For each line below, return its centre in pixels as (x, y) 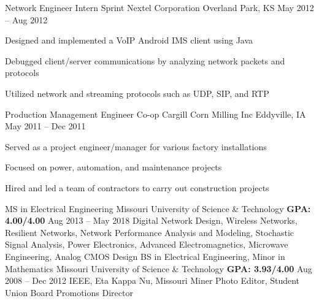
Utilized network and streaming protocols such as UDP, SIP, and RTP (137, 93)
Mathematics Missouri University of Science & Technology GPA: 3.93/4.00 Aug (159, 268)
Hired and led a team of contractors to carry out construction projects (137, 187)
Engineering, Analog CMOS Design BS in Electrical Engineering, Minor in (145, 256)
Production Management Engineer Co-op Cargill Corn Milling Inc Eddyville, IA (156, 114)
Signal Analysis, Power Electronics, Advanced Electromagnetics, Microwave (147, 244)
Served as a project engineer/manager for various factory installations (136, 146)
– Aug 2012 (26, 19)
